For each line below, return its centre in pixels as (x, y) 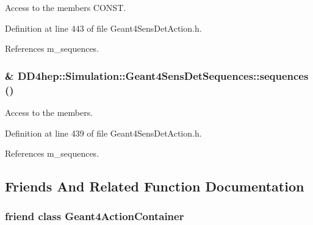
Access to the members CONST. (66, 7)
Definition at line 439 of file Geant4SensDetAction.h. (103, 133)
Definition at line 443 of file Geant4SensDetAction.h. (103, 28)
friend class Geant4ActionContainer (95, 216)
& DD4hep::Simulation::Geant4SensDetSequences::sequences (157, 75)
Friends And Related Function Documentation (155, 186)
